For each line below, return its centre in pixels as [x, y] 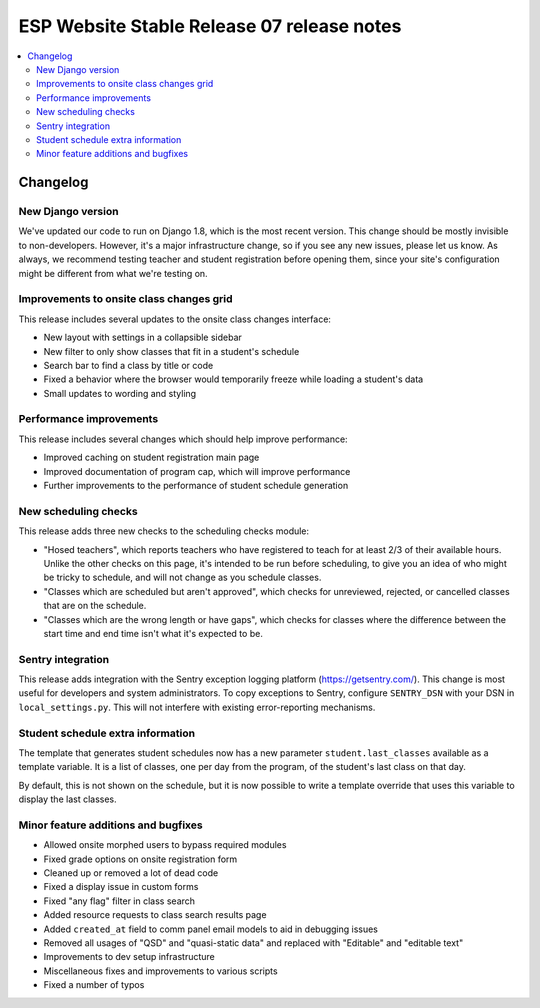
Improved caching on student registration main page [151, 457]
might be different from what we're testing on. [113, 273]
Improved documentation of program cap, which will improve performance [197, 471]
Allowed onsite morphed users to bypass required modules [165, 845]
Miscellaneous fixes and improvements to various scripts [161, 971]
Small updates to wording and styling [120, 393]
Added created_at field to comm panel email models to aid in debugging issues [211, 929]
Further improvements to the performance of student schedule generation [196, 486]
